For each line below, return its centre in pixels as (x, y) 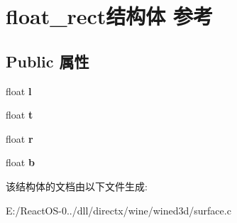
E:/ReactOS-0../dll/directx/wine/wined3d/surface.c (118, 210)
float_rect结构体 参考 (110, 16)
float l (19, 91)
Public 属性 (48, 61)
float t (20, 115)
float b (20, 162)
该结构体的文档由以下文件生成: (77, 186)
